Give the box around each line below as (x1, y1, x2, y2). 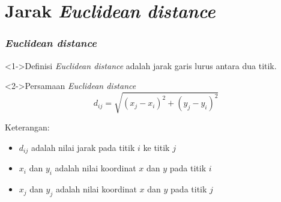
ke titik (143, 141, 170, 153)
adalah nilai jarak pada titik (31, 141, 135, 153)
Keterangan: (5, 121, 50, 133)
